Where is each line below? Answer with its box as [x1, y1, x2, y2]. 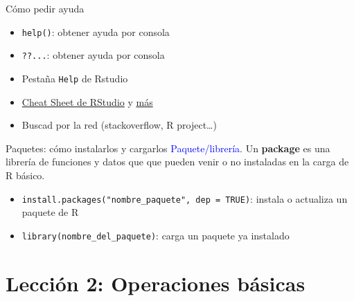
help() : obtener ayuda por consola [21, 24, 170, 39]
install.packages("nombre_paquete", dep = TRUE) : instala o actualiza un [21, 191, 348, 206]
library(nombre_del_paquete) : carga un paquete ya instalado [21, 228, 290, 242]
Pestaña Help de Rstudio [21, 71, 128, 85]
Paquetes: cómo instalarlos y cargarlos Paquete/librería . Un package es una [6, 140, 330, 155]
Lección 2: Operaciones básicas [6, 268, 306, 297]
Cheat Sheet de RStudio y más [21, 94, 153, 109]
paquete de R [21, 205, 79, 219]
